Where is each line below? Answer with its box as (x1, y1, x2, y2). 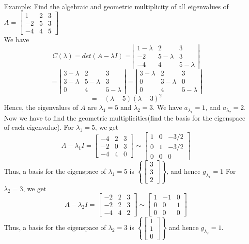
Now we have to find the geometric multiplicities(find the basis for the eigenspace (4, 112, 246, 122)
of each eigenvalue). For (4, 122, 74, 132)
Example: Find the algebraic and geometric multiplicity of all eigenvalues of (4, 1, 229, 11)
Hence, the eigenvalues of (4, 102, 78, 112)
